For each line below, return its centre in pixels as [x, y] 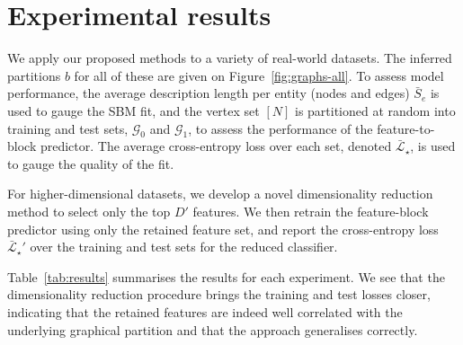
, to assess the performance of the [280, 128]
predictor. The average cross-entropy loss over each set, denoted [216, 146]
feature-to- [406, 128]
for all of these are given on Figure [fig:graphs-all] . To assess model [259, 75]
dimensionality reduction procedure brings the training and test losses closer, [219, 294]
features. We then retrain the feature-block [311, 212]
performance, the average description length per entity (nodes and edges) [209, 93]
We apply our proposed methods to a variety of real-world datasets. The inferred [230, 58]
